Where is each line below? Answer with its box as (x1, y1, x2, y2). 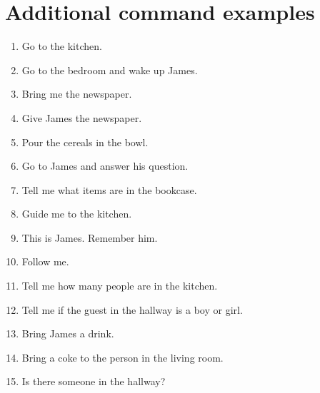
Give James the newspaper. (21, 110, 142, 125)
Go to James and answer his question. (21, 158, 189, 173)
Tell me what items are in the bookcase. (21, 182, 197, 197)
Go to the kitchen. (21, 39, 102, 53)
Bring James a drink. (21, 326, 114, 341)
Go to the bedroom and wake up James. (21, 62, 198, 77)
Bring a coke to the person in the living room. (21, 349, 224, 364)
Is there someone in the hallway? (21, 374, 166, 389)
